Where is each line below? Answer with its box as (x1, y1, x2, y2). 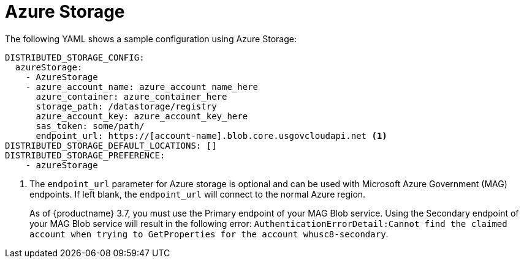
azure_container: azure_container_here (36, 91, 227, 102)
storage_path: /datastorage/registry (36, 101, 217, 111)
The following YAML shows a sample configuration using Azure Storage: (5, 33, 297, 44)
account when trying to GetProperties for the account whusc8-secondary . (29, 228, 389, 239)
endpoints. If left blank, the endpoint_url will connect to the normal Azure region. (29, 188, 366, 199)
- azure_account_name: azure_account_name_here (25, 81, 259, 92)
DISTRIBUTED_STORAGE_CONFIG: (5, 52, 145, 62)
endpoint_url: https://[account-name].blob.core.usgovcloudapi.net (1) (36, 130, 387, 141)
